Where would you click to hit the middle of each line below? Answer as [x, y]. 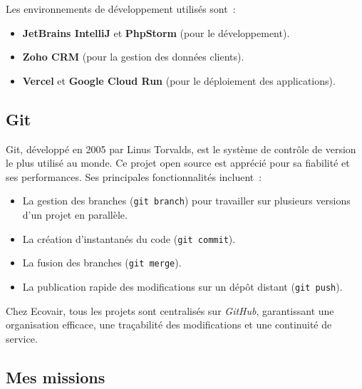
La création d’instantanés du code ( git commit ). [129, 238]
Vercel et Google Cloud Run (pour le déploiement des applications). [179, 80]
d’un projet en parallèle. [75, 215]
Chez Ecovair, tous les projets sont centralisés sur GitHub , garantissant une [170, 310]
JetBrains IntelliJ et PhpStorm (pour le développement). [156, 32]
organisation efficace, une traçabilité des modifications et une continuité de [169, 325]
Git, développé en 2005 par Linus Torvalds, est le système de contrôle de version [181, 149]
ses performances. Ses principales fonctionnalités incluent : [134, 176]
